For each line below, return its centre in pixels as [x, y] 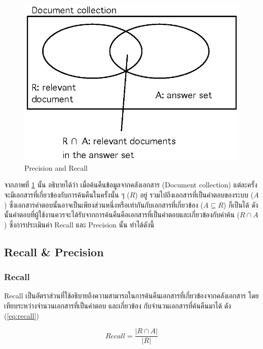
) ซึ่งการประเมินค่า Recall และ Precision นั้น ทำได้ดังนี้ [79, 224]
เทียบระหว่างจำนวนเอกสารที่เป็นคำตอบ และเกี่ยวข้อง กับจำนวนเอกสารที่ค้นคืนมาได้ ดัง [118, 306]
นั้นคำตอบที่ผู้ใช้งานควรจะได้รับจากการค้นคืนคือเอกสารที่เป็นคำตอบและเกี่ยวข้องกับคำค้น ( [122, 215]
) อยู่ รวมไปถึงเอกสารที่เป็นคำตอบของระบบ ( [194, 195]
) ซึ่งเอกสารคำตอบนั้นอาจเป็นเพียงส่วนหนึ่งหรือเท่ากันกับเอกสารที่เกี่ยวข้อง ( [104, 204]
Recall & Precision [54, 251]
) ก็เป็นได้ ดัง [241, 204]
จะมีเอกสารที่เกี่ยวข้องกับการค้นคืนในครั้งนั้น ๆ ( [67, 195]
